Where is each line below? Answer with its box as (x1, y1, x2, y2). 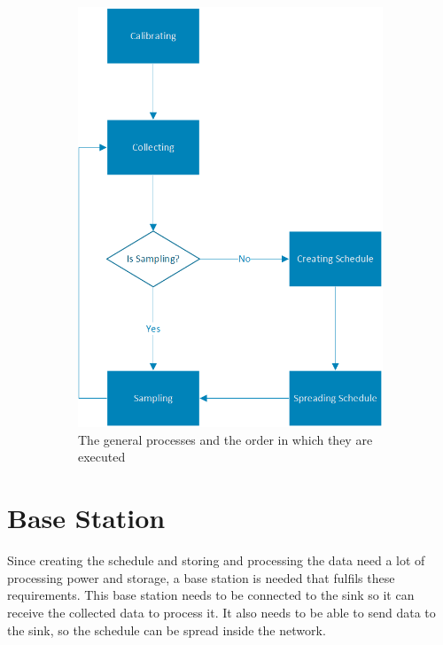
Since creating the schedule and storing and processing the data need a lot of (7, 551, 425, 570)
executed (78, 447, 126, 466)
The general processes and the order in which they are (78, 430, 373, 448)
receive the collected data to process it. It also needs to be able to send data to (7, 602, 436, 621)
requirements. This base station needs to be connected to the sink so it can (7, 586, 415, 604)
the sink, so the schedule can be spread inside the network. (7, 620, 326, 639)
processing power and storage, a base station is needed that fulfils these (7, 568, 395, 587)
